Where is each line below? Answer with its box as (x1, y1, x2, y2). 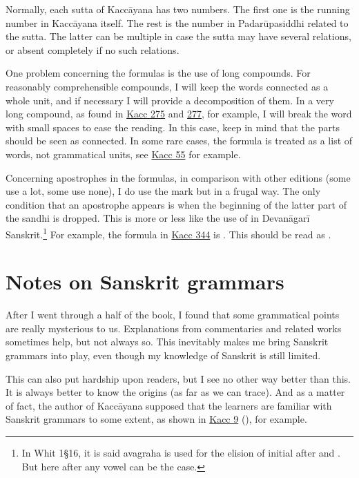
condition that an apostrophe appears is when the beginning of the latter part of (6, 197, 347, 211)
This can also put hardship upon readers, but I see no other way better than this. (6, 371, 351, 385)
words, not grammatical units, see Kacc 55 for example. (6, 146, 241, 161)
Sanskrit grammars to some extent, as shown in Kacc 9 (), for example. (6, 412, 307, 426)
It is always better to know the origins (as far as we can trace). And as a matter (6, 385, 345, 399)
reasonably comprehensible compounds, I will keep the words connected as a (6, 79, 329, 93)
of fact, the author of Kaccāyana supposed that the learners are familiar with (6, 398, 332, 412)
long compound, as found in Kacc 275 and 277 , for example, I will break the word (6, 106, 352, 121)
